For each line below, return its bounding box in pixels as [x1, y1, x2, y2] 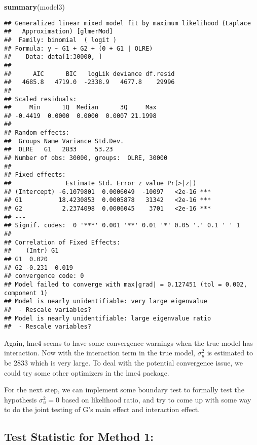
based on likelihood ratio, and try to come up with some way [61, 394, 251, 404]
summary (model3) [4, 2, 65, 12]
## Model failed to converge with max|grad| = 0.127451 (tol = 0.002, [4, 280, 247, 288]
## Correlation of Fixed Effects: [4, 238, 121, 246]
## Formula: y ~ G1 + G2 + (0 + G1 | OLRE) [4, 45, 153, 52]
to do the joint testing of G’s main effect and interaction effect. [4, 404, 200, 415]
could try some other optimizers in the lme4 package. [4, 367, 169, 378]
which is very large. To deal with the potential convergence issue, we [30, 357, 243, 368]
